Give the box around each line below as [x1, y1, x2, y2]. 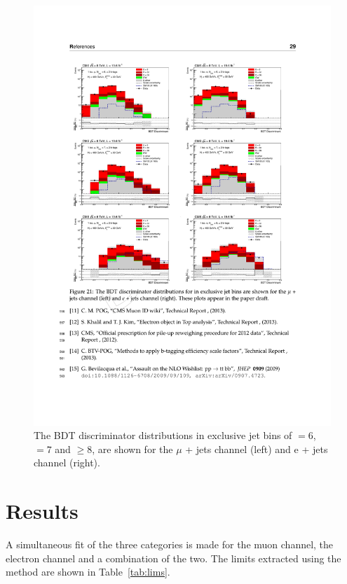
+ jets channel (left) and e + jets [185, 441, 328, 456]
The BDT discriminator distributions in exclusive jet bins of [34, 428, 292, 443]
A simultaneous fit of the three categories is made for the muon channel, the [6, 537, 334, 552]
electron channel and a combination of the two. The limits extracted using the [6, 550, 341, 565]
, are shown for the [92, 441, 173, 456]
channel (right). [34, 455, 100, 470]
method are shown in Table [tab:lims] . [6, 564, 170, 579]
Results [6, 496, 79, 525]
